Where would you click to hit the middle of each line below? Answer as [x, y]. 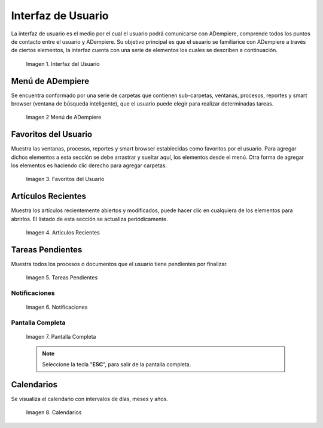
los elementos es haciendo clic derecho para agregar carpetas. [89, 165]
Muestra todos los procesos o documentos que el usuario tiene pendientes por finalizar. [119, 264]
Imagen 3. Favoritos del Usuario [65, 179]
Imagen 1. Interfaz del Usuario [63, 64]
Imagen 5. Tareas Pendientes [62, 278]
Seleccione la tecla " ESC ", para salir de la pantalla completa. [117, 364]
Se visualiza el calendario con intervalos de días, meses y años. [90, 399]
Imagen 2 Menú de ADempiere [64, 117]
